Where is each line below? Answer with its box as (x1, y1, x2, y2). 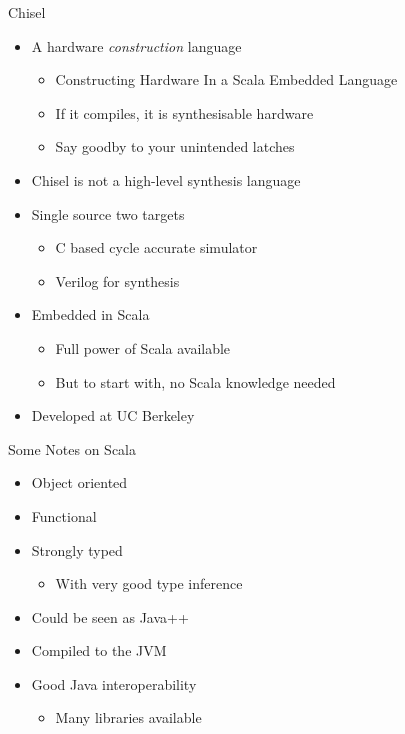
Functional (31, 505, 97, 526)
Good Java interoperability (31, 673, 197, 694)
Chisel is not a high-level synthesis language (31, 169, 301, 190)
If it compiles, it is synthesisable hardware (55, 102, 314, 123)
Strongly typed (31, 539, 123, 560)
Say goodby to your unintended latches (55, 136, 295, 157)
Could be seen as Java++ (31, 606, 189, 627)
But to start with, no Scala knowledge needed (55, 371, 336, 392)
